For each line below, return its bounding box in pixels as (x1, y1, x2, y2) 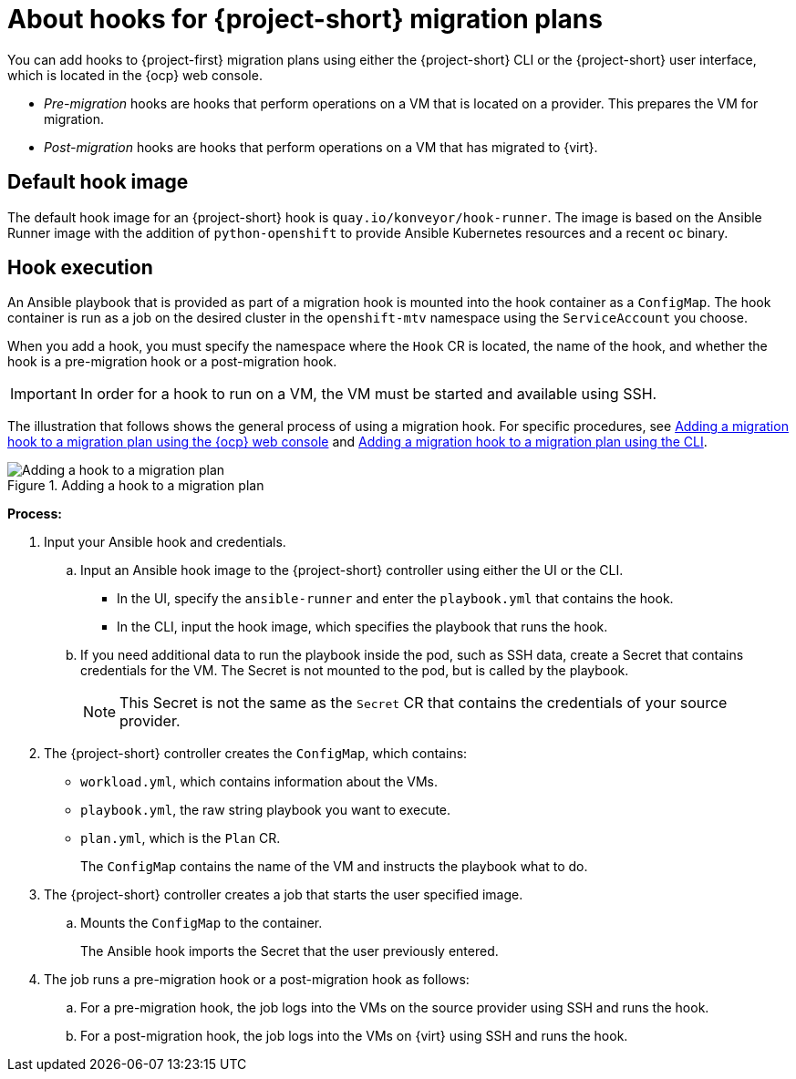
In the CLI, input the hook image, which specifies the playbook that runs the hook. (117, 619, 608, 635)
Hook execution (7, 256, 153, 280)
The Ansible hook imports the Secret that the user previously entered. (80, 943, 499, 960)
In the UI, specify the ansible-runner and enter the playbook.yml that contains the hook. (117, 591, 674, 607)
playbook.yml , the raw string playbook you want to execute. (80, 802, 451, 818)
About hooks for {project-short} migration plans (7, 4, 603, 35)
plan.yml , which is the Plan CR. (80, 830, 281, 847)
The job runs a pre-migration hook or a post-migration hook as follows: (44, 971, 470, 988)
